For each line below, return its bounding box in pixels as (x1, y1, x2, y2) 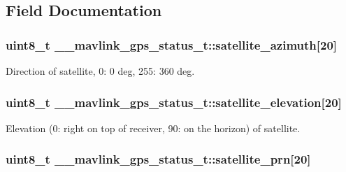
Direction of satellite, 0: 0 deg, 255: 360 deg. (6, 64, 195, 78)
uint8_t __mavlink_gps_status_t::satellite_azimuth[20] (6, 36, 338, 53)
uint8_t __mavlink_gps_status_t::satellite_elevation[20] (6, 93, 342, 110)
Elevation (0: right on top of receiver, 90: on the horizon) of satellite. (6, 120, 301, 135)
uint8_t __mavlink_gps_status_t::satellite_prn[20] (6, 150, 311, 168)
